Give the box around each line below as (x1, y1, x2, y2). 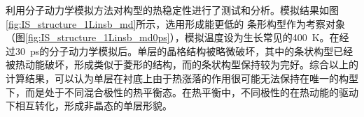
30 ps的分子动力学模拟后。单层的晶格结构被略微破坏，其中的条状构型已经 (15, 43, 353, 58)
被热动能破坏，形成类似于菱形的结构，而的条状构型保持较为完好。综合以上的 (6, 57, 358, 72)
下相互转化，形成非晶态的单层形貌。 (6, 98, 172, 113)
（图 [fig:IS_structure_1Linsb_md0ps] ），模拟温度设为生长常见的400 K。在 (6, 30, 339, 45)
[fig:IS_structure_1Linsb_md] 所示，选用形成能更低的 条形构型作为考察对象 (6, 16, 346, 31)
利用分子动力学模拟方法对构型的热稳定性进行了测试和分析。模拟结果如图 (6, 3, 339, 17)
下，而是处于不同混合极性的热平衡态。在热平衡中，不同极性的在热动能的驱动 (6, 84, 358, 99)
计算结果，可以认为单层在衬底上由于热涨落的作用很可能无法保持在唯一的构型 (6, 70, 358, 85)
